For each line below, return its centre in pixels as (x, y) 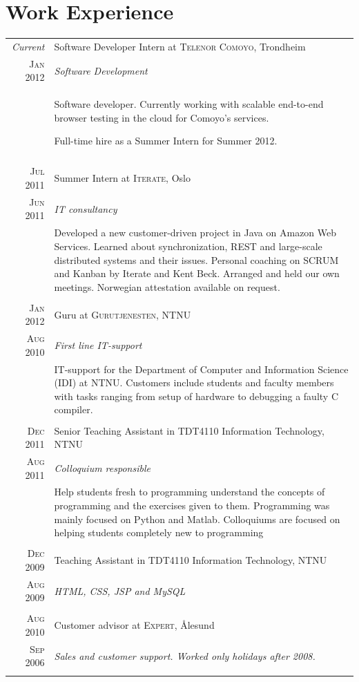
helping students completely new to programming (159, 532)
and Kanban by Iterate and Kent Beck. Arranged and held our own (197, 273)
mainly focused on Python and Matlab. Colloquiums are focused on (197, 519)
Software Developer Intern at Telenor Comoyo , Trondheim (180, 46)
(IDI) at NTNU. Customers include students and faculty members (194, 382)
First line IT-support (98, 345)
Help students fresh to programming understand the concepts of (190, 492)
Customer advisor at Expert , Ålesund (134, 625)
